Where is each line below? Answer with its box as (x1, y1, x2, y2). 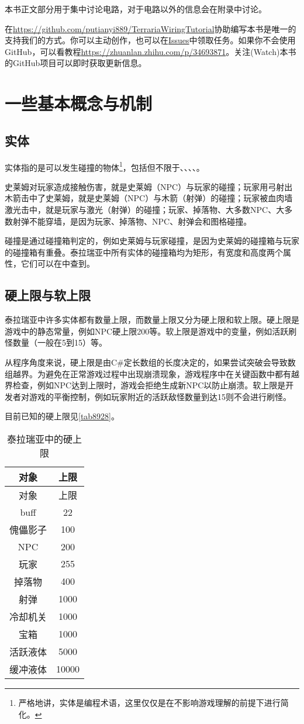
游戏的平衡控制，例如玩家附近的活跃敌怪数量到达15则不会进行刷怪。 (29, 390, 291, 402)
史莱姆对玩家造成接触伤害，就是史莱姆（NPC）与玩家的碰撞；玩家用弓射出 (5, 180, 293, 192)
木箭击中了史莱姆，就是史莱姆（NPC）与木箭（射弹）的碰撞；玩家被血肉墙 (5, 192, 293, 204)
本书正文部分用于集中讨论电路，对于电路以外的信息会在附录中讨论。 (5, 3, 267, 15)
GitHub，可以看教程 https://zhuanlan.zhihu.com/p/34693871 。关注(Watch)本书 (5, 45, 296, 57)
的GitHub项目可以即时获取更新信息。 (5, 57, 147, 69)
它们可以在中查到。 (20, 257, 95, 270)
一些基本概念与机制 (5, 91, 153, 115)
